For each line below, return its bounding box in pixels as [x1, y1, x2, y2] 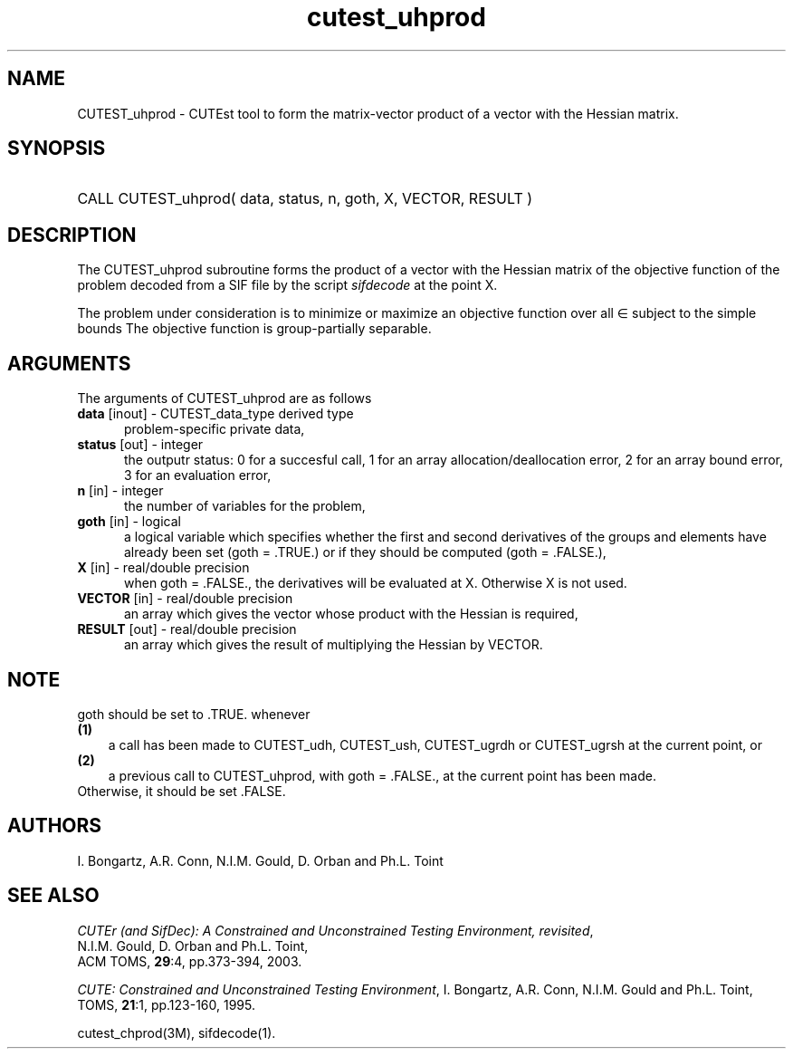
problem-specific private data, [124, 421, 305, 437]
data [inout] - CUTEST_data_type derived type [77, 406, 354, 422]
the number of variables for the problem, [124, 498, 366, 514]
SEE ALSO [7, 884, 100, 907]
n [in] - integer [77, 483, 164, 499]
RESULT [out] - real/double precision [77, 621, 297, 638]
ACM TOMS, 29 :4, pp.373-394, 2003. [77, 953, 302, 969]
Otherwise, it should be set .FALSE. [77, 782, 286, 799]
